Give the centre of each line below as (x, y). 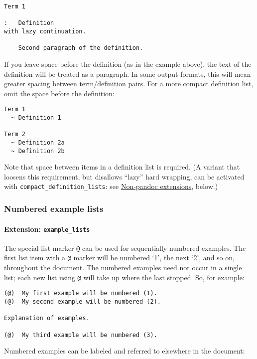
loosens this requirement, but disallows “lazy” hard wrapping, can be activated (124, 176)
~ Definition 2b (38, 151)
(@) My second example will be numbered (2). (82, 302)
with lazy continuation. (45, 31)
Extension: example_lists (47, 229)
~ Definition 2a (38, 142)
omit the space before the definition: (59, 93)
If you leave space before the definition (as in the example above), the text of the (128, 64)
